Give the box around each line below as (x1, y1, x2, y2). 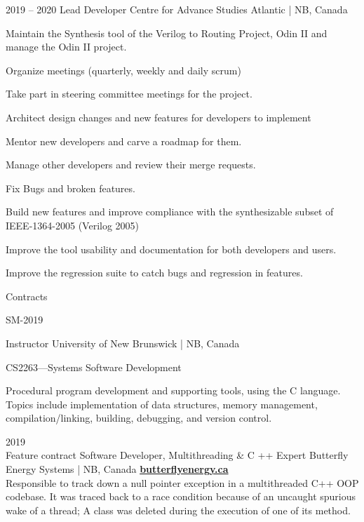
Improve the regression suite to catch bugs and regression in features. (6, 265, 303, 280)
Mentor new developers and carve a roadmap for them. (6, 133, 242, 148)
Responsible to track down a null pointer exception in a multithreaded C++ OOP (6, 475, 359, 490)
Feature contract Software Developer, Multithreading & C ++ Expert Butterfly (6, 448, 349, 462)
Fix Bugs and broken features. (6, 180, 135, 195)
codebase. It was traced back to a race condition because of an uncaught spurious (6, 489, 356, 504)
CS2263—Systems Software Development (6, 359, 182, 374)
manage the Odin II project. (6, 39, 127, 54)
